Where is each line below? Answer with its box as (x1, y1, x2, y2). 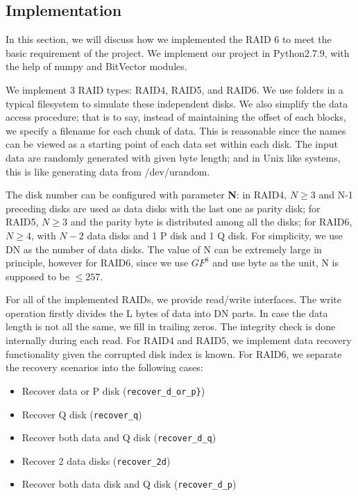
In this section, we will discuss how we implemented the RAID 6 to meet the (6, 32, 332, 46)
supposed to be (6, 268, 69, 283)
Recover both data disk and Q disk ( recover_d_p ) (22, 477, 237, 491)
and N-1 (318, 187, 353, 202)
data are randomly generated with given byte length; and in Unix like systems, (6, 150, 341, 164)
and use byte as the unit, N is (212, 255, 339, 270)
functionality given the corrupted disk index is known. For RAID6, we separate (6, 346, 342, 361)
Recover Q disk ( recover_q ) (22, 407, 142, 421)
